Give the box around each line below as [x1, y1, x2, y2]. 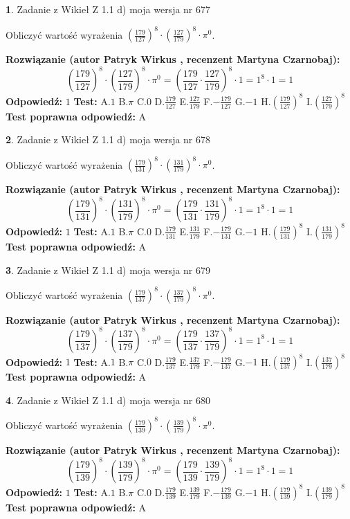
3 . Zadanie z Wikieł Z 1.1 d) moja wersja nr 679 [6, 262, 211, 277]
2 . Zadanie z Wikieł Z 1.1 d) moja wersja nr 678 [6, 132, 211, 147]
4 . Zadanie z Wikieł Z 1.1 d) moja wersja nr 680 [6, 392, 211, 407]
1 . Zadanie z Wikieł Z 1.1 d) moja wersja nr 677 [6, 2, 211, 16]
